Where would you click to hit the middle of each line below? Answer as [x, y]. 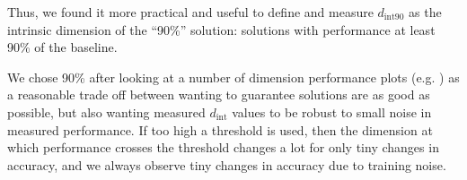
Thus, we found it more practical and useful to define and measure [190, 12]
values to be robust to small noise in [332, 111]
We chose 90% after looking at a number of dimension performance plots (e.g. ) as [233, 77]
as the [425, 12]
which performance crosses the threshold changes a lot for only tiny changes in [223, 147]
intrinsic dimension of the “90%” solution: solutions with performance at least [221, 29]
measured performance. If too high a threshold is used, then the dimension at [220, 129]
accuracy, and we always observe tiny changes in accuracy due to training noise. [227, 164]
